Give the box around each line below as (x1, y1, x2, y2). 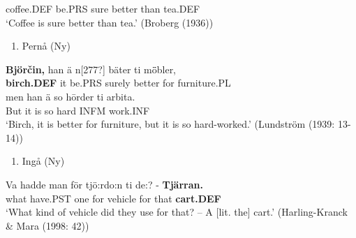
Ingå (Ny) (22, 154, 65, 168)
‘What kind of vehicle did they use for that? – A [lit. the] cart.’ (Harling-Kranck (6, 204, 348, 219)
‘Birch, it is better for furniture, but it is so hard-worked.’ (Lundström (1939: (6, 117, 335, 131)
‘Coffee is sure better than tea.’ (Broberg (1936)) (6, 15, 214, 29)
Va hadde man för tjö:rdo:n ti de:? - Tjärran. (6, 177, 203, 191)
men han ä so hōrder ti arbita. (6, 89, 135, 103)
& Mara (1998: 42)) (6, 218, 89, 232)
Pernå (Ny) (22, 38, 71, 53)
